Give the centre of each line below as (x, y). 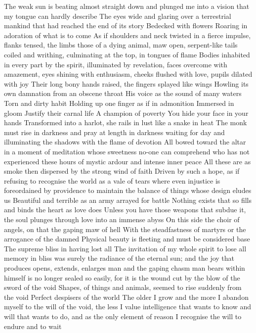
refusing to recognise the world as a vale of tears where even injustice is (112, 180)
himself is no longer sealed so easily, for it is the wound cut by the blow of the (122, 277)
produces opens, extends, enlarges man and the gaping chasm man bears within (125, 268)
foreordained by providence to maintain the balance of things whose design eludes (128, 190)
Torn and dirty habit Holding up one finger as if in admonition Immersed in (119, 103)
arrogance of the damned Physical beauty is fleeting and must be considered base (127, 239)
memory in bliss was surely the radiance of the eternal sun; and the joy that (119, 258)
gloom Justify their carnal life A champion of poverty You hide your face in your (126, 113)
